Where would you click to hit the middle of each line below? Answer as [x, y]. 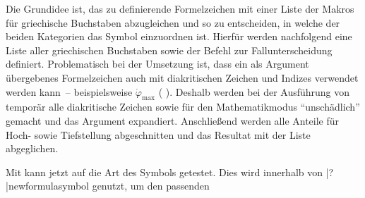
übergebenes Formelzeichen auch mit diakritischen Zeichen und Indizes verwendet [182, 77]
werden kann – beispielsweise [69, 91]
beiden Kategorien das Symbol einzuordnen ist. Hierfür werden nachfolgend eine [179, 36]
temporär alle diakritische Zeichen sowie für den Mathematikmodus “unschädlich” [183, 107]
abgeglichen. [32, 148]
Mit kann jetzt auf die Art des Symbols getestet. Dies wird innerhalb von [164, 172]
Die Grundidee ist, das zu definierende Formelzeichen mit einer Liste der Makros [180, 8]
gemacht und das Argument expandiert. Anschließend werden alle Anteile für [173, 120]
